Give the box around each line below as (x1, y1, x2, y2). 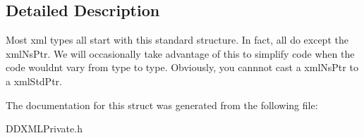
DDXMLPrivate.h (6, 121, 83, 136)
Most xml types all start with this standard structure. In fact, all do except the (6, 32, 348, 47)
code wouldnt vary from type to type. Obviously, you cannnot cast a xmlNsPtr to (6, 60, 358, 75)
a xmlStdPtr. (6, 73, 62, 88)
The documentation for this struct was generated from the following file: (6, 97, 318, 112)
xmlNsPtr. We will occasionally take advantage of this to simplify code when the (6, 46, 355, 61)
